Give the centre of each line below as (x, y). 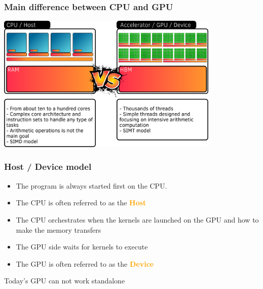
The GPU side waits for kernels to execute (82, 247)
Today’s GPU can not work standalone (65, 281)
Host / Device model (48, 167)
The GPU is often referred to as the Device (85, 263)
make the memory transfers (59, 229)
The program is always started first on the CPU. (91, 185)
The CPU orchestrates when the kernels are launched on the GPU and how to (137, 219)
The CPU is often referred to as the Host (81, 203)
